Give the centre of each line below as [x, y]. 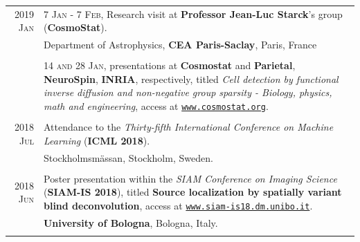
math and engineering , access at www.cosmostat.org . [156, 106]
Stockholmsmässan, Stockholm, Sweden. [128, 157]
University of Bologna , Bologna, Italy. [130, 222]
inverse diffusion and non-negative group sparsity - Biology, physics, [188, 92]
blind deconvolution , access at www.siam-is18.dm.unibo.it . [178, 205]
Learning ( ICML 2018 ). [97, 140]
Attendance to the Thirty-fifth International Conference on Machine [188, 127]
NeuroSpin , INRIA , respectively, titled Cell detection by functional [191, 78]
